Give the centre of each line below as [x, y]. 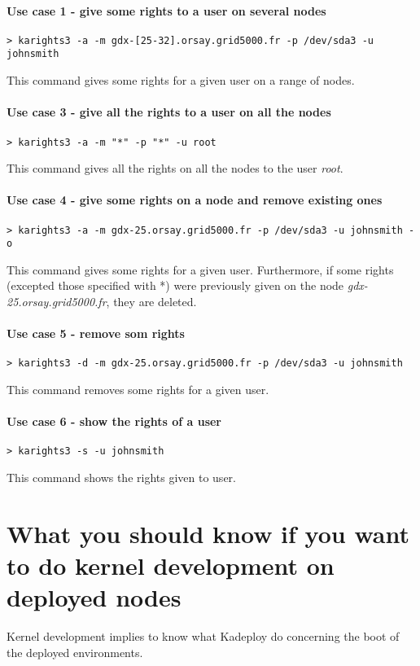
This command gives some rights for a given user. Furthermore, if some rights [200, 269]
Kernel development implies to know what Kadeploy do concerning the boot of [203, 636]
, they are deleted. [151, 302]
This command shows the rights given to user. [121, 478]
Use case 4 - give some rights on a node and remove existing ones [195, 200]
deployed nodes [94, 597]
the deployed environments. [75, 652]
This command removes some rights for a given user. [138, 390]
